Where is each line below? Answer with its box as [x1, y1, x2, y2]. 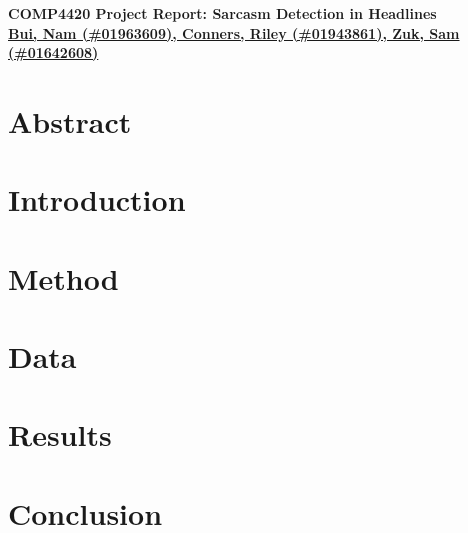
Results [8, 414, 112, 455]
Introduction [8, 179, 186, 220]
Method [8, 257, 119, 298]
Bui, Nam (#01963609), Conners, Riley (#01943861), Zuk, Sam [8, 22, 460, 43]
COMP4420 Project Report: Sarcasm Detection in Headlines [8, 3, 437, 23]
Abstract [8, 100, 132, 141]
